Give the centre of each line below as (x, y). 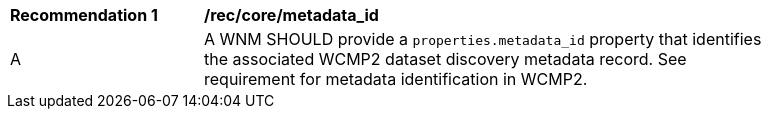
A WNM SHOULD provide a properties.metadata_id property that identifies (483, 39)
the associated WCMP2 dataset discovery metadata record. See (445, 59)
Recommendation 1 (84, 15)
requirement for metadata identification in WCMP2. (396, 79)
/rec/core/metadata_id (291, 15)
